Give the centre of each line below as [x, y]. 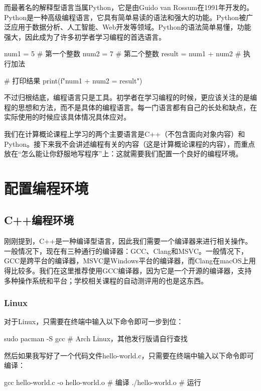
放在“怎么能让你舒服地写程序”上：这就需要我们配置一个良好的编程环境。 [123, 154]
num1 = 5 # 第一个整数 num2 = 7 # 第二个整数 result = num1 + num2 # [123, 54]
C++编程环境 [39, 220]
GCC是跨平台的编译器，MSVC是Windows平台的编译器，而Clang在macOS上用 [130, 261]
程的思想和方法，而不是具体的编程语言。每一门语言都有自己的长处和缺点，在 [130, 107]
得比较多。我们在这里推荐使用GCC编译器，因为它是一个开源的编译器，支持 [128, 271]
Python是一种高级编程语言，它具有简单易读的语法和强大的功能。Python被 [125, 17]
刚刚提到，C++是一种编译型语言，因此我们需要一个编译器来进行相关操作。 [128, 241]
